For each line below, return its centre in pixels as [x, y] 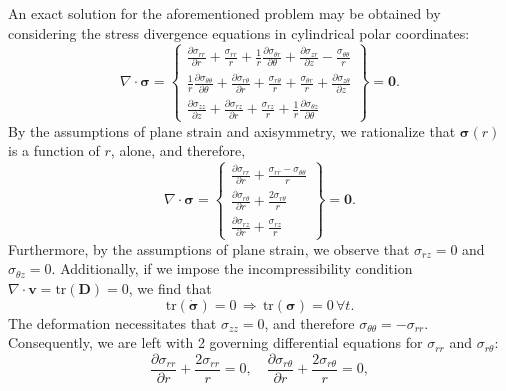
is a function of [54, 150]
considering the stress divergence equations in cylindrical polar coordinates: [239, 32]
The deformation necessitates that [112, 322]
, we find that [170, 287]
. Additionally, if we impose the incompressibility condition [232, 268]
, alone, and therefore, [178, 150]
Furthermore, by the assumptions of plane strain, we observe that [209, 248]
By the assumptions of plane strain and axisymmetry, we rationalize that [232, 130]
